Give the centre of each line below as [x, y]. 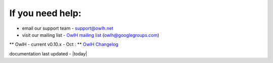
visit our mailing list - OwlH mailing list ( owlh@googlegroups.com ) [90, 35]
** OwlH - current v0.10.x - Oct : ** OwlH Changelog [64, 44]
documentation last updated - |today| [48, 53]
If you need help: [45, 13]
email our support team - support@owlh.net [68, 28]
